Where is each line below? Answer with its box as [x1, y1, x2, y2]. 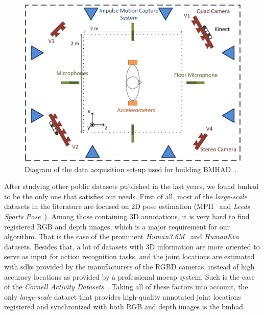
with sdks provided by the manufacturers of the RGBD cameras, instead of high [4, 261, 255, 271]
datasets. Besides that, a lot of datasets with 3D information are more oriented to [4, 241, 260, 251]
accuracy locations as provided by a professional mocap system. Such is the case [4, 271, 255, 282]
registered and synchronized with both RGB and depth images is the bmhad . [4, 301, 245, 312]
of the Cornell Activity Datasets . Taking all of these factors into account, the [4, 281, 248, 292]
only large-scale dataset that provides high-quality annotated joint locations [4, 291, 241, 302]
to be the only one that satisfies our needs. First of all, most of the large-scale [4, 191, 247, 201]
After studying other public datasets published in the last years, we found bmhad [4, 181, 259, 192]
